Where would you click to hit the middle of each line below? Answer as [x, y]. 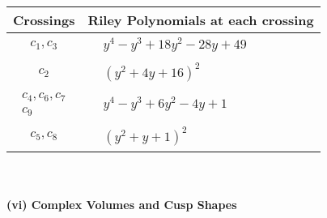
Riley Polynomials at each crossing [201, 20]
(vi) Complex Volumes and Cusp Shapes [122, 205]
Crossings [44, 20]
